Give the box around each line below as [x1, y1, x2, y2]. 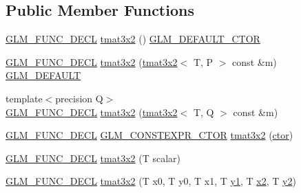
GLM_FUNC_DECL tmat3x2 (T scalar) [6, 150, 180, 165]
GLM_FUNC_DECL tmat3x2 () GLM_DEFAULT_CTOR [6, 32, 260, 46]
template [6, 91, 43, 105]
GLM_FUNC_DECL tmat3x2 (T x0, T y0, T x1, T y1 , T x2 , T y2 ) [6, 174, 296, 188]
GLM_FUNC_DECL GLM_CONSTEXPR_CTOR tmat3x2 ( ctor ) [6, 128, 293, 142]
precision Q [55, 91, 103, 105]
